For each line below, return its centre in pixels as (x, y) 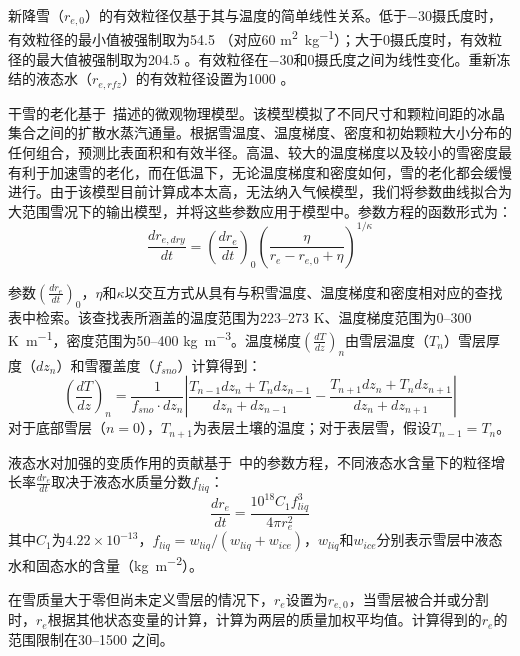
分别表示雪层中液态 (439, 539)
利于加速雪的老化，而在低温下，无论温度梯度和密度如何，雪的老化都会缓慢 (266, 171)
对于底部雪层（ (57, 427)
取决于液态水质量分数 (121, 481)
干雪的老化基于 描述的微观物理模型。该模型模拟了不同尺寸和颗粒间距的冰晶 (256, 112)
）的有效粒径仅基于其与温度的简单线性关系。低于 (245, 15)
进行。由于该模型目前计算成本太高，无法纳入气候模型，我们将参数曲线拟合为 (260, 191)
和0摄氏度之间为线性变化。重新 (395, 58)
